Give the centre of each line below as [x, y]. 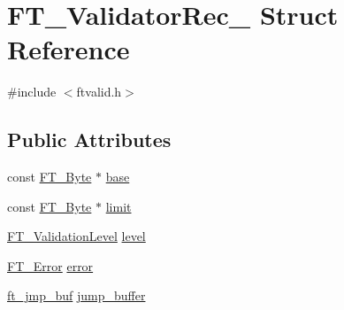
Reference [69, 49]
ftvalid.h [99, 92]
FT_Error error [50, 265]
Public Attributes [89, 139]
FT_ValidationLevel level [76, 236]
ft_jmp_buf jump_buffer [76, 295]
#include [32, 92]
